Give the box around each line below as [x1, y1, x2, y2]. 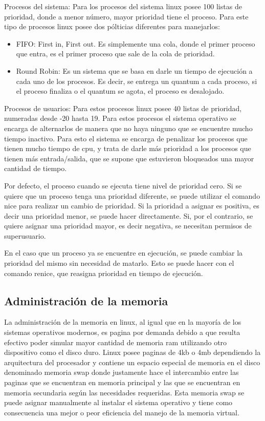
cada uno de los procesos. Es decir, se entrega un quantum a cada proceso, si [16, 75, 257, 86]
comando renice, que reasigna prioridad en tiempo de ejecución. [4, 267, 203, 278]
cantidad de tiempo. [4, 163, 67, 174]
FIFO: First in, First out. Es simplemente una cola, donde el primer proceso [16, 38, 255, 49]
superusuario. [4, 230, 46, 241]
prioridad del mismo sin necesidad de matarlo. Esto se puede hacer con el [4, 258, 234, 268]
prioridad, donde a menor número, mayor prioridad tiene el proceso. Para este [4, 11, 249, 22]
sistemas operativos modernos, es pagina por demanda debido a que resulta [4, 327, 240, 338]
